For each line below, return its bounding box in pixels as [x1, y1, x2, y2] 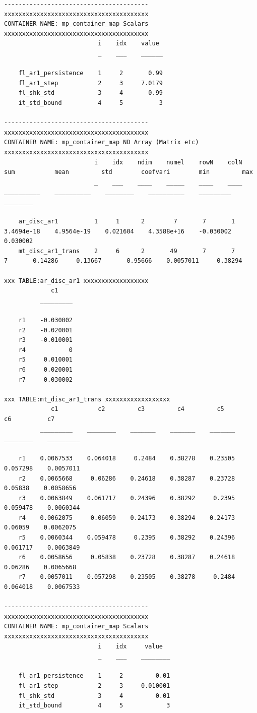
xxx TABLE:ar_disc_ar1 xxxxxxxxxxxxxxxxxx [4, 277, 149, 284]
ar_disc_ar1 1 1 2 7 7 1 [18, 218, 235, 225]
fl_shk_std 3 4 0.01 [18, 692, 170, 699]
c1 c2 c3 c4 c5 [51, 405, 224, 413]
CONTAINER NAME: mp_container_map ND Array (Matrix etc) [4, 139, 199, 146]
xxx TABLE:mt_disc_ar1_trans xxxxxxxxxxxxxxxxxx [4, 395, 170, 403]
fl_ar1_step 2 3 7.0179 [18, 79, 163, 87]
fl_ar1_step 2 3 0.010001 [18, 682, 170, 689]
